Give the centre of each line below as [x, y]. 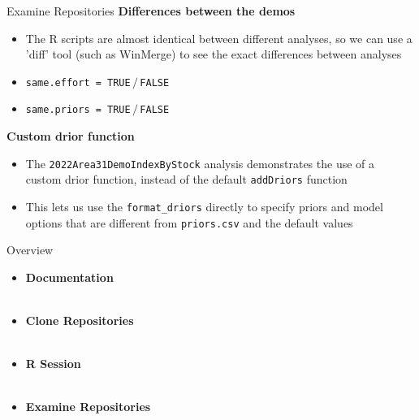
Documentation [69, 277]
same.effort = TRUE [78, 82]
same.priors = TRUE [78, 110]
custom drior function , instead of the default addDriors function [186, 179]
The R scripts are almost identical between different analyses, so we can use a [219, 38]
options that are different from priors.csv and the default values [189, 222]
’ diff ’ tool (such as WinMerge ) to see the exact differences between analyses [214, 54]
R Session [53, 364]
